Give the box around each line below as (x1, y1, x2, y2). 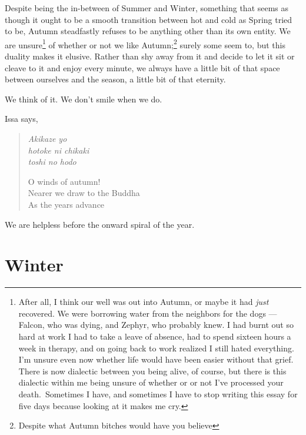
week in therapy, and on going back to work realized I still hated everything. (18, 341, 294, 354)
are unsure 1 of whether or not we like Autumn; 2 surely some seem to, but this (5, 36, 285, 51)
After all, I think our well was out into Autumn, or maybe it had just (18, 295, 269, 308)
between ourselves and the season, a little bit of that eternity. (5, 73, 226, 85)
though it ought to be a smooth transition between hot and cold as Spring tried (5, 13, 292, 25)
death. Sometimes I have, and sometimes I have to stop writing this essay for (18, 388, 298, 400)
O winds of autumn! (28, 175, 101, 187)
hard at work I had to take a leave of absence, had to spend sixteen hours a (18, 330, 291, 343)
